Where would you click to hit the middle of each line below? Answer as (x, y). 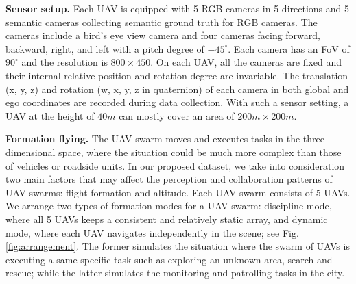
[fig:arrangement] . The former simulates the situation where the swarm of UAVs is (178, 246)
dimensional (31, 152)
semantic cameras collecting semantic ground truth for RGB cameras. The (162, 22)
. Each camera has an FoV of (289, 48)
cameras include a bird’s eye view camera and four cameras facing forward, (163, 35)
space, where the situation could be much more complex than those (200, 152)
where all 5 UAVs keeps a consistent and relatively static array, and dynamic (167, 219)
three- (315, 139)
